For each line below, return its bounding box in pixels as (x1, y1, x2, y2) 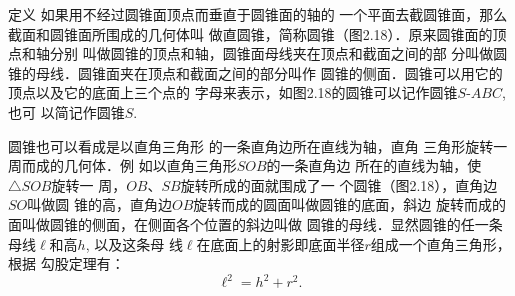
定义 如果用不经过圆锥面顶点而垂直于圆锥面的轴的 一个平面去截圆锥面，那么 (8, 4, 508, 24)
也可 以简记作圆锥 (8, 101, 125, 122)
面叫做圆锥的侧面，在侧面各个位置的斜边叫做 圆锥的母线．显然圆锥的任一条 (8, 213, 503, 234)
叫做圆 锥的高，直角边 (27, 194, 172, 215)
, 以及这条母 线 (85, 233, 183, 254)
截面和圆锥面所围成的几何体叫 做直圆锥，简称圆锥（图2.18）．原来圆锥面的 (8, 23, 493, 44)
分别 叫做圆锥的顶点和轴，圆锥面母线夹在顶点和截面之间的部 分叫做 (49, 43, 494, 64)
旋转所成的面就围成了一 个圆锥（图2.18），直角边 (180, 174, 498, 195)
